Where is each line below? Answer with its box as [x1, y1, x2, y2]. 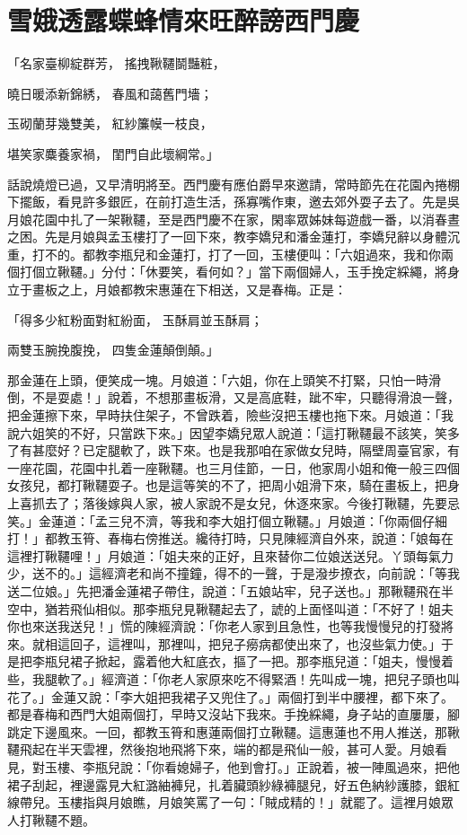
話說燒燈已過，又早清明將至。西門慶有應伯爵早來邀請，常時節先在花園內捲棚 [7, 174, 460, 193]
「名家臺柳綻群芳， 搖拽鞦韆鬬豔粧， [7, 54, 225, 73]
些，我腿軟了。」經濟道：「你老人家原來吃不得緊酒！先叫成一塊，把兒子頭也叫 [7, 669, 460, 688]
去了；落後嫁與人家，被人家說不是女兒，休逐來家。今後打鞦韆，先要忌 [44, 494, 460, 512]
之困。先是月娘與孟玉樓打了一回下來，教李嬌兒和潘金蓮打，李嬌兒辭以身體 [7, 227, 447, 246]
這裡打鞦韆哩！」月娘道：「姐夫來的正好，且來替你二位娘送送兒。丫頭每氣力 [7, 546, 454, 565]
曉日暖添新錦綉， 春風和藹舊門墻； [7, 83, 213, 102]
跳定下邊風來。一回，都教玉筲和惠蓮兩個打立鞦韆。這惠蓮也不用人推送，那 [7, 722, 447, 741]
